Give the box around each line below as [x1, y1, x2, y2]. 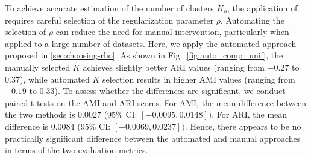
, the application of [227, 2, 298, 14]
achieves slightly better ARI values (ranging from [83, 60, 265, 73]
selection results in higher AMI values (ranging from [102, 72, 295, 85]
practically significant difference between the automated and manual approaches [5, 131, 301, 144]
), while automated [19, 72, 90, 85]
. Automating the [221, 13, 284, 26]
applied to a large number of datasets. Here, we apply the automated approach [5, 37, 297, 49]
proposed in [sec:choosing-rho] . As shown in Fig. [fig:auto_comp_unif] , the [5, 49, 283, 62]
